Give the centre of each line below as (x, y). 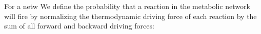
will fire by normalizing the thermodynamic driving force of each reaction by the (130, 16)
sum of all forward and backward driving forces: (79, 26)
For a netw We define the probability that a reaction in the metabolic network (127, 6)
